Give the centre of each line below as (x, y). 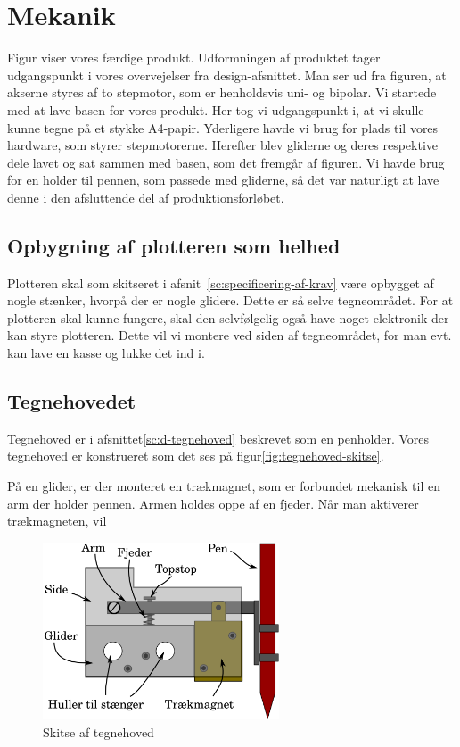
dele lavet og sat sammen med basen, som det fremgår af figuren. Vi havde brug (226, 162)
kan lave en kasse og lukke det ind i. (106, 353)
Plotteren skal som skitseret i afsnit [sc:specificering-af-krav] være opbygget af (221, 282)
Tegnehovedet (72, 401)
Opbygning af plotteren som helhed (174, 245)
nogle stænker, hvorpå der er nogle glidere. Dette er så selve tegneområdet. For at (230, 300)
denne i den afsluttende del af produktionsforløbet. (146, 197)
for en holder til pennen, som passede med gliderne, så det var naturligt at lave (223, 180)
